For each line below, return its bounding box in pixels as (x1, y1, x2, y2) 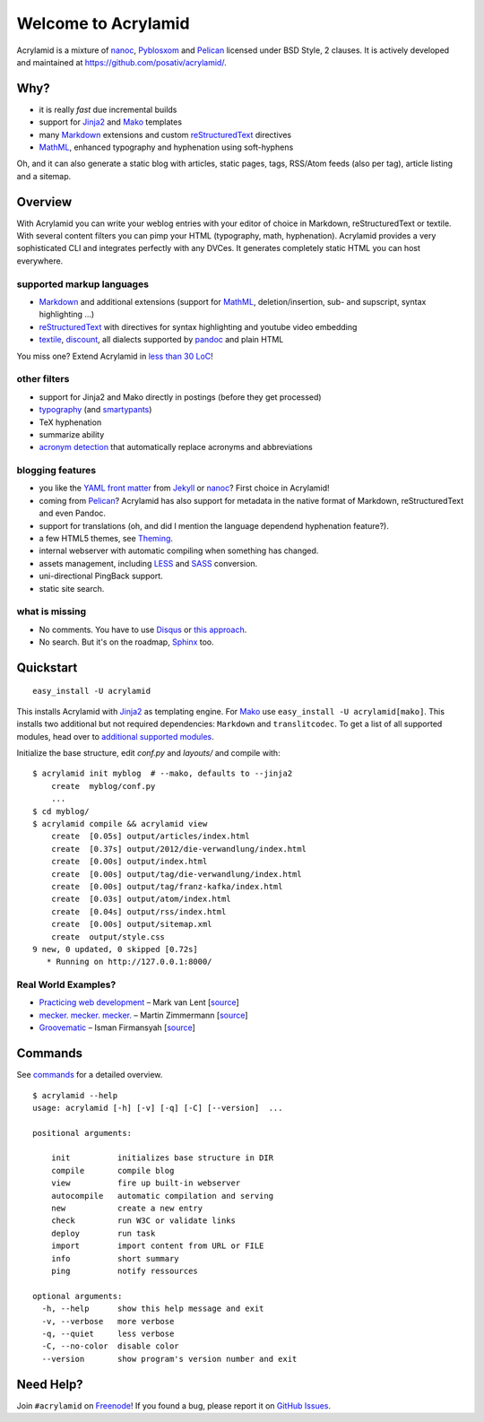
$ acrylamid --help (32, 1090, 118, 1100)
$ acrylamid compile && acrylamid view (32, 819, 208, 828)
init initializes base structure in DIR (50, 1153, 273, 1163)
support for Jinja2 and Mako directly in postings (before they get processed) (39, 391, 322, 403)
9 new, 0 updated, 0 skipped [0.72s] (32, 944, 199, 954)
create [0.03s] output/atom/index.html (50, 894, 232, 905)
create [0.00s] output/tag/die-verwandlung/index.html (50, 869, 302, 879)
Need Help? (16, 1376, 84, 1392)
